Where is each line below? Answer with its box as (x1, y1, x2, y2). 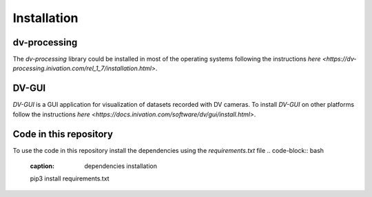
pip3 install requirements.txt (30, 174, 110, 183)
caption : (30, 162, 55, 170)
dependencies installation (84, 162, 158, 170)
